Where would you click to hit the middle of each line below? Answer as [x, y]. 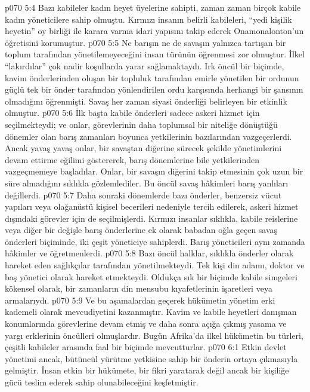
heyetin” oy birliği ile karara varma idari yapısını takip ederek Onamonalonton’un [154, 31]
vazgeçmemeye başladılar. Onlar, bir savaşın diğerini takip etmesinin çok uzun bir [154, 171]
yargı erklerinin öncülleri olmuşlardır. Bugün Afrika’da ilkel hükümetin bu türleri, [154, 335]
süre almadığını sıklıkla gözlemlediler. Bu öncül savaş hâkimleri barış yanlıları [147, 183]
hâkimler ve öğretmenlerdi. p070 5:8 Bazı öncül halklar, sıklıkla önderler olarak [149, 253]
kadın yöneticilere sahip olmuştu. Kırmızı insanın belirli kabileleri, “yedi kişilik [148, 19]
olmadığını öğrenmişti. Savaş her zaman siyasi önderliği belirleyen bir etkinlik [146, 101]
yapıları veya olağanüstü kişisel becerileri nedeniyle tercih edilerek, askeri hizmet [152, 206]
